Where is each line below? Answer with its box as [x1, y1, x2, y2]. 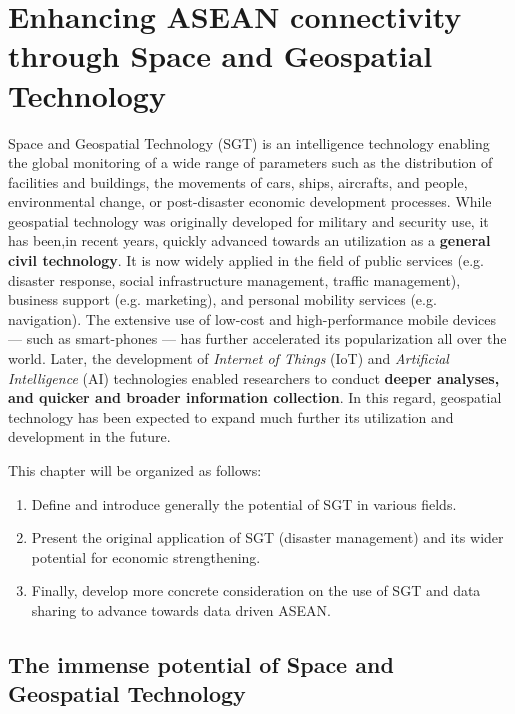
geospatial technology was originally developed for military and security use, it [8, 210, 489, 231]
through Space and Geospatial [8, 35, 433, 76]
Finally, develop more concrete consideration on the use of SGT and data [31, 580, 481, 601]
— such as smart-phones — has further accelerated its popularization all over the [8, 328, 507, 349]
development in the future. [8, 426, 171, 447]
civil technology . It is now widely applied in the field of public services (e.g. [8, 250, 484, 271]
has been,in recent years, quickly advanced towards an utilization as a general [8, 230, 491, 251]
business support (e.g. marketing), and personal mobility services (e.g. [8, 289, 437, 310]
